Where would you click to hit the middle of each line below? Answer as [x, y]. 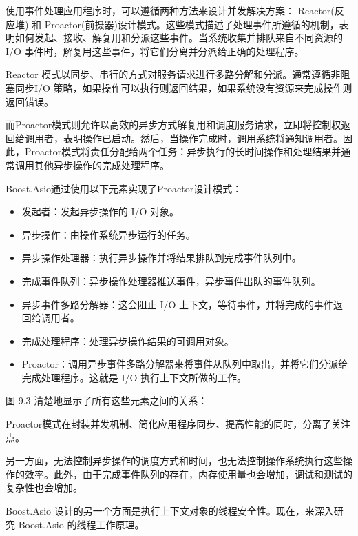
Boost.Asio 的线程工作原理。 [81, 524]
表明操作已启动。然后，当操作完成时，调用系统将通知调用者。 [203, 138]
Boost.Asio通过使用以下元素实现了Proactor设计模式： [124, 188]
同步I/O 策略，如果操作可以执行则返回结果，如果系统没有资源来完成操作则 [183, 87]
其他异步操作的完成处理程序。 [102, 165]
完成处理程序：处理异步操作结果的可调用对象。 [128, 340]
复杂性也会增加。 [44, 487]
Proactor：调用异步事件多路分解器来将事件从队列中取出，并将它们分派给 [185, 364]
